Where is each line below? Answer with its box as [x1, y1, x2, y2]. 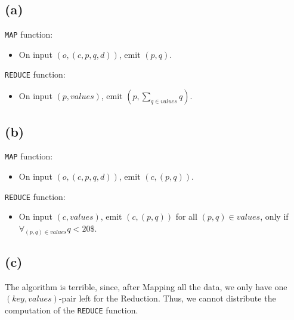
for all [175, 210, 197, 223]
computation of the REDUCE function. [5, 304, 138, 316]
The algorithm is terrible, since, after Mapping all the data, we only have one [5, 280, 287, 293]
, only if [260, 210, 289, 223]
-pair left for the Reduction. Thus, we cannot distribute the [58, 292, 276, 304]
